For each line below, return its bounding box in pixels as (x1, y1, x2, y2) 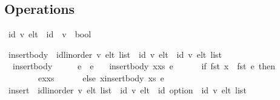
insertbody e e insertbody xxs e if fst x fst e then (12, 60, 275, 72)
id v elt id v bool (8, 28, 92, 40)
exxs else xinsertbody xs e (38, 71, 164, 84)
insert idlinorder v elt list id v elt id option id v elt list (8, 83, 247, 96)
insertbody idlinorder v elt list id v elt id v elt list (8, 48, 222, 60)
